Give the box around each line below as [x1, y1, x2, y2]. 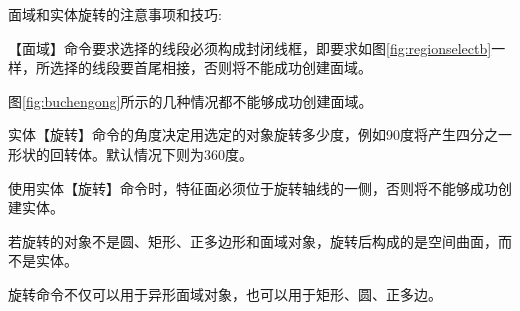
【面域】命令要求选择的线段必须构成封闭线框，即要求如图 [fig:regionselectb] [8, 37, 492, 58]
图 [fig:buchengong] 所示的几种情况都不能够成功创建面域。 [8, 90, 373, 111]
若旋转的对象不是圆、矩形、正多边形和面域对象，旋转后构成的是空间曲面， [8, 230, 498, 251]
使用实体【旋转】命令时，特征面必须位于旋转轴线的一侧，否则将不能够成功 [8, 177, 498, 198]
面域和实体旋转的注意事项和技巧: [8, 4, 222, 24]
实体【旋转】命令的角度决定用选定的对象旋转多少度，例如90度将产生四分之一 [8, 124, 512, 145]
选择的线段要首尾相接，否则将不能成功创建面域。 [49, 57, 372, 78]
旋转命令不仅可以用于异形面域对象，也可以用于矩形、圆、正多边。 [8, 283, 442, 304]
